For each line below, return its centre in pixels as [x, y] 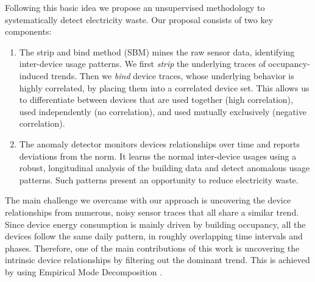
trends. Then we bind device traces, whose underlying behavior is [172, 75]
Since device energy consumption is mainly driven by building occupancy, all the [155, 224]
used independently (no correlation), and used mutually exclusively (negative [163, 111]
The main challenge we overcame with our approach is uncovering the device [148, 200]
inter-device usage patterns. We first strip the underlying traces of [142, 64]
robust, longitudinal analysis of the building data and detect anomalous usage [165, 168]
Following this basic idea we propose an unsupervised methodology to [135, 7]
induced [34, 75]
